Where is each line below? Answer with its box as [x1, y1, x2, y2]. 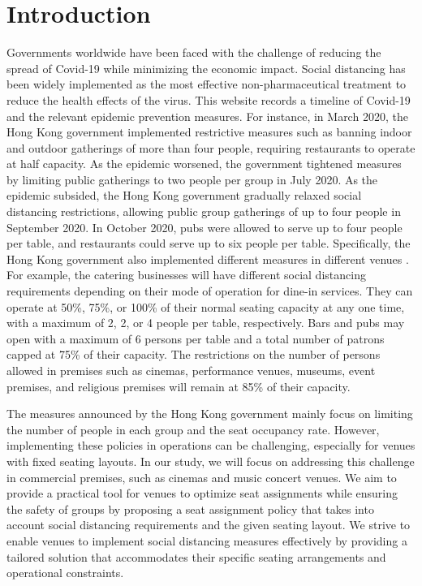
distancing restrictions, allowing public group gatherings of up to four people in [6, 203, 401, 220]
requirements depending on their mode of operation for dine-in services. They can [6, 282, 413, 299]
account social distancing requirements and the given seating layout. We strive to [6, 516, 411, 533]
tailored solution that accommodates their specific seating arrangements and [6, 548, 386, 565]
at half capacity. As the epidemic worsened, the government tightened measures [6, 155, 402, 172]
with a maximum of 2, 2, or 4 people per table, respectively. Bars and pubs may [6, 314, 405, 331]
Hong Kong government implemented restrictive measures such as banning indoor [6, 123, 412, 140]
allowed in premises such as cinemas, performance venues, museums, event [6, 362, 376, 378]
